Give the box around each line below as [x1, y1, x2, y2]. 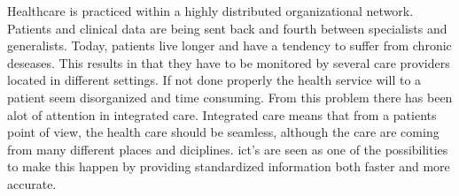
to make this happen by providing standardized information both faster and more [7, 157, 450, 176]
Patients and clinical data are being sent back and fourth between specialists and [7, 19, 447, 37]
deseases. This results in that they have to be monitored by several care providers [7, 53, 450, 72]
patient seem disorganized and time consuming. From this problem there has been [7, 87, 453, 106]
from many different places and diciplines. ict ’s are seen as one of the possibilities [7, 139, 448, 158]
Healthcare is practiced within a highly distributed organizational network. [7, 2, 414, 19]
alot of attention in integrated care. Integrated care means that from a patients [7, 105, 437, 124]
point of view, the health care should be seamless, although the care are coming [7, 123, 440, 141]
